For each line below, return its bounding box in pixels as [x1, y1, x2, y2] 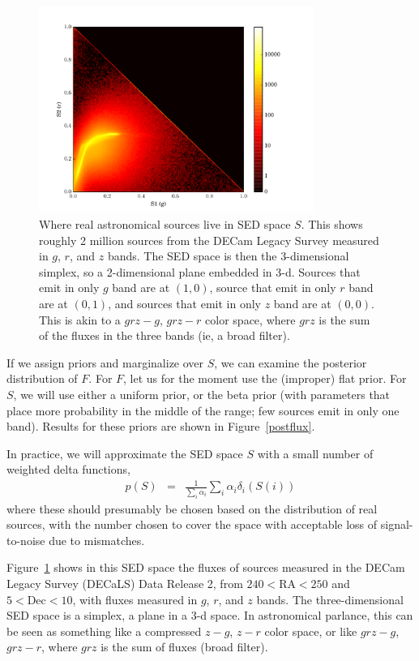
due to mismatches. [49, 531, 145, 548]
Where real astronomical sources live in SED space [39, 215, 291, 232]
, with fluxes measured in [72, 590, 198, 607]
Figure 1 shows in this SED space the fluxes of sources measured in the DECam [6, 559, 405, 576]
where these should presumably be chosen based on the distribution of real [6, 500, 378, 517]
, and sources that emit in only [108, 294, 261, 311]
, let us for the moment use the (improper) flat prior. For [123, 370, 407, 387]
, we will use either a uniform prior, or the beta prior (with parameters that [13, 385, 391, 402]
